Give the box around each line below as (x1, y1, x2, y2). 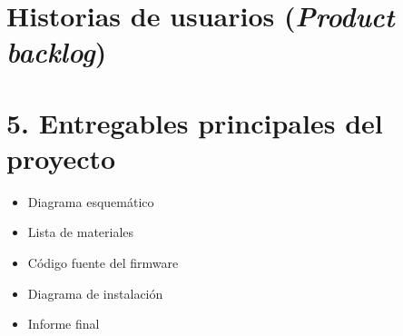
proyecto (6, 139, 116, 176)
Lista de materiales (27, 222, 134, 242)
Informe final (27, 314, 100, 333)
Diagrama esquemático (27, 192, 154, 211)
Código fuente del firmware (27, 253, 179, 272)
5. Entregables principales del (6, 104, 383, 141)
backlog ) (6, 33, 107, 71)
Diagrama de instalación (27, 283, 163, 302)
